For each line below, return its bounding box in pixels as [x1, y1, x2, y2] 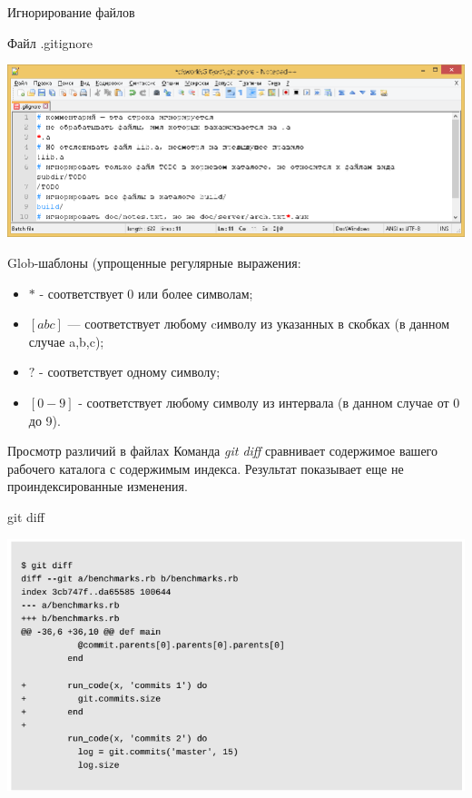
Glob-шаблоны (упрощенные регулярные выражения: [7, 253, 301, 272]
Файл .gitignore [7, 33, 93, 52]
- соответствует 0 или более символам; [39, 283, 253, 302]
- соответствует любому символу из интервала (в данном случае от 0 [78, 393, 460, 412]
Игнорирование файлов [7, 3, 135, 21]
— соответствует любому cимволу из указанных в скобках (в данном [67, 314, 450, 333]
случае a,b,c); [28, 331, 104, 350]
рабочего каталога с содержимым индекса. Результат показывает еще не [7, 458, 404, 478]
